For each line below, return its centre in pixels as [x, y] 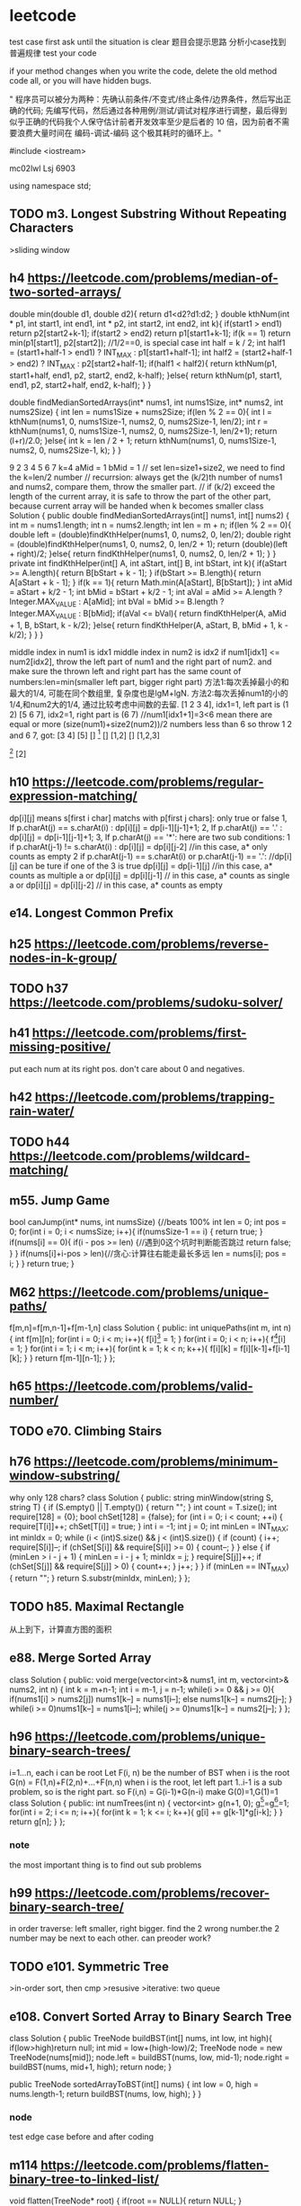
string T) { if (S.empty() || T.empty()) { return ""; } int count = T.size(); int [143, 1507]
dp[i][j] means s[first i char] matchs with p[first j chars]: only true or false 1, [148, 818]
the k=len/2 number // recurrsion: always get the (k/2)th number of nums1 [146, 477]
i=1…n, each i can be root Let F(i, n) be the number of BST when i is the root [150, 1772]
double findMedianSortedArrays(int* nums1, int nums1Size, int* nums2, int [146, 402]
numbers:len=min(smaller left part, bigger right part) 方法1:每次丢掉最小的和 [149, 681]
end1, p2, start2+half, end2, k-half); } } [80, 385]
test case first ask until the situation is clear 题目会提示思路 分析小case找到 [148, 41]
